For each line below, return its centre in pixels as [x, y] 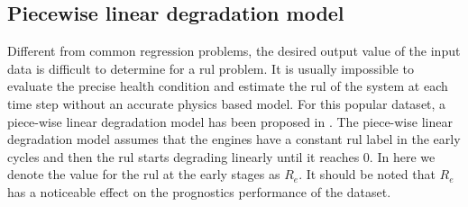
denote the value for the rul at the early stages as [144, 174]
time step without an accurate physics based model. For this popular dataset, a [227, 103]
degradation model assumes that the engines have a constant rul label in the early [234, 139]
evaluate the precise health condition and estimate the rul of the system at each [228, 86]
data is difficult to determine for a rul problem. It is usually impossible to [211, 68]
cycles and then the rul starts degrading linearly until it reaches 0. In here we [221, 156]
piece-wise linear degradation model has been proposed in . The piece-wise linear [230, 121]
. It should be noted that [367, 174]
